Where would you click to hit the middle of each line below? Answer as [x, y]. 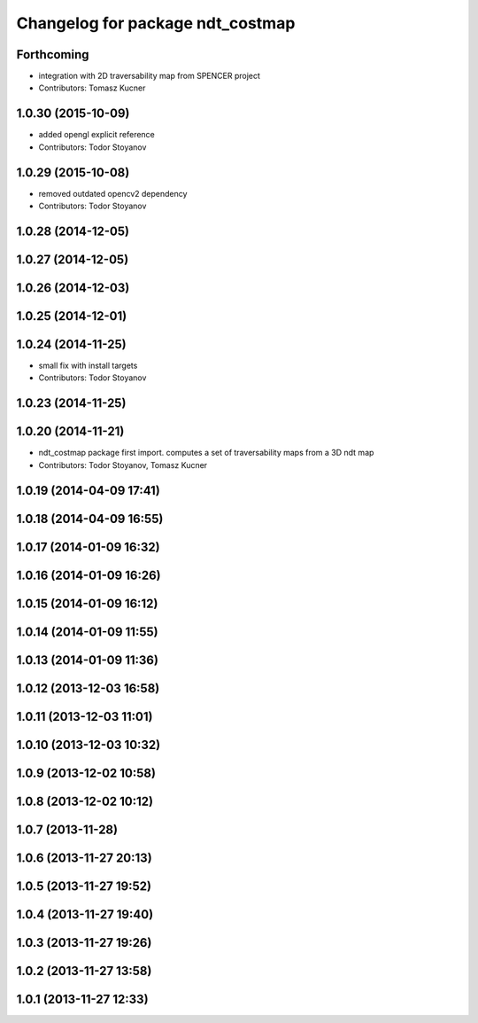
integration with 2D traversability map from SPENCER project [150, 76]
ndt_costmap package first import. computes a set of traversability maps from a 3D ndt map [206, 453]
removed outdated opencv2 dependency [113, 193]
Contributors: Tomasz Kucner [92, 88]
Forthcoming [53, 55]
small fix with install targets [88, 366]
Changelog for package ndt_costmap [156, 23]
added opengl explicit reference [96, 135]
